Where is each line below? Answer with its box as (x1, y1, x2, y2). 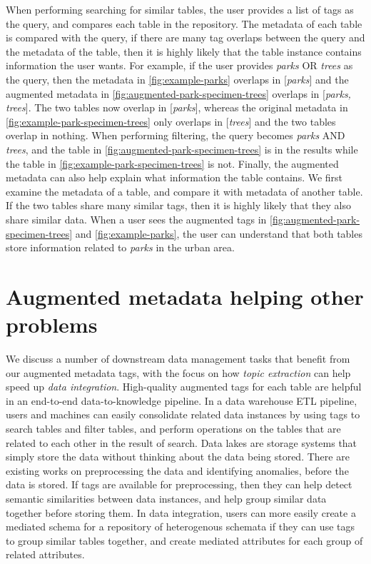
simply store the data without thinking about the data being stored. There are (6, 449, 350, 464)
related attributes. (6, 547, 85, 562)
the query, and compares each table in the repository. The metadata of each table (6, 16, 362, 31)
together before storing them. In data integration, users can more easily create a (6, 505, 356, 520)
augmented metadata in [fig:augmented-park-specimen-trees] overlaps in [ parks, (6, 86, 351, 101)
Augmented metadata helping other (6, 281, 364, 311)
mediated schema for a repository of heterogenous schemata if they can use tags (6, 519, 355, 534)
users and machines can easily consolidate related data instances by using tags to (6, 407, 360, 422)
